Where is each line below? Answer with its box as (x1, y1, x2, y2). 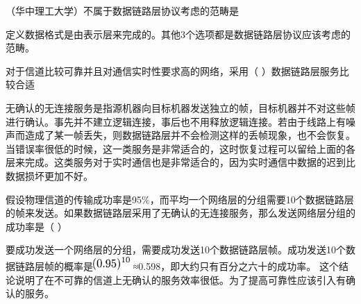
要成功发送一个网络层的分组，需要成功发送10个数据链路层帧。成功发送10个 (6, 242, 346, 257)
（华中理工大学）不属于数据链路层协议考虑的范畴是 (6, 3, 239, 17)
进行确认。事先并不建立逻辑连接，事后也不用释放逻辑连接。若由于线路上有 (6, 114, 346, 128)
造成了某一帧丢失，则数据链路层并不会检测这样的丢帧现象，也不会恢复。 (24, 128, 355, 142)
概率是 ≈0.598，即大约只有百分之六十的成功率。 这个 (63, 258, 339, 273)
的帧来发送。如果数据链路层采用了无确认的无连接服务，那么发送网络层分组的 (6, 205, 355, 220)
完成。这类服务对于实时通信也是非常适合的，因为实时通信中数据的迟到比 (24, 155, 355, 169)
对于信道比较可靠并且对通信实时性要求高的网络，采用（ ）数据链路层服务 (6, 63, 339, 78)
